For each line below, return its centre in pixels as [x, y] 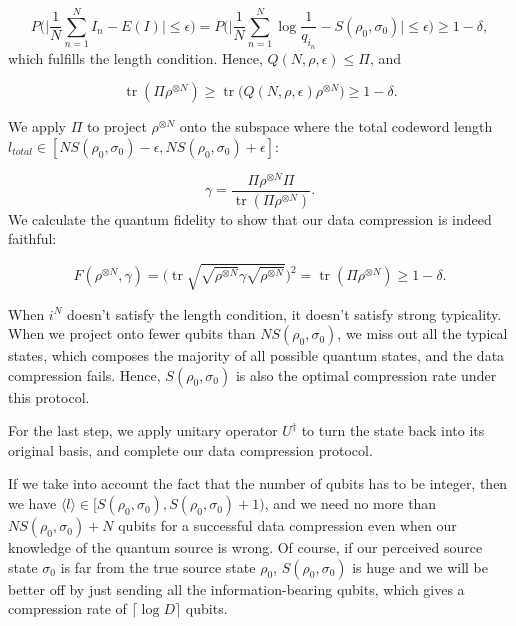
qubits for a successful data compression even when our [287, 525]
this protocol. [49, 396]
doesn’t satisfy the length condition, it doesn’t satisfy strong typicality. [284, 313]
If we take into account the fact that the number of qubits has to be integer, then [258, 483]
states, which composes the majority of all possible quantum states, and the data [256, 355]
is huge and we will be [420, 566]
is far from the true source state [158, 566]
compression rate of [67, 608]
